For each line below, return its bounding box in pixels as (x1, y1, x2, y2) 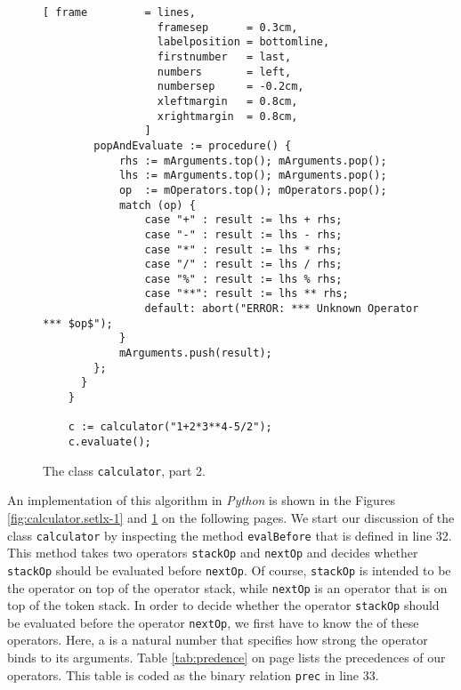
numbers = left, (157, 65, 292, 78)
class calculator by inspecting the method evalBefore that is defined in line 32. (7, 526, 452, 544)
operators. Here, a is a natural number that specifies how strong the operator (7, 630, 428, 649)
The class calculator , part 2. (43, 461, 206, 479)
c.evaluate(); (68, 436, 151, 449)
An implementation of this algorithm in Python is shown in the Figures (7, 491, 396, 509)
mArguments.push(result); (118, 347, 272, 360)
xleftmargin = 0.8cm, (157, 94, 298, 108)
